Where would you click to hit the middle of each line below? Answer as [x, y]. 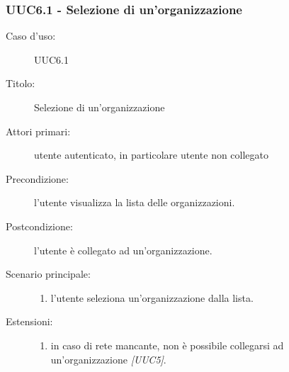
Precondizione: [37, 178]
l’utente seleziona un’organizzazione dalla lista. [152, 297]
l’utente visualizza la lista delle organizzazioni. [135, 202]
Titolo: [21, 83]
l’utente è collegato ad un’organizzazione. [123, 250]
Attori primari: [38, 131]
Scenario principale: [48, 274]
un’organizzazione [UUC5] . [108, 359]
